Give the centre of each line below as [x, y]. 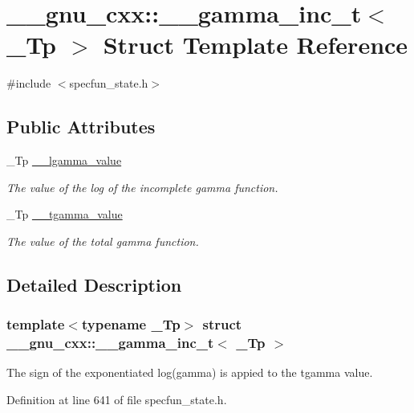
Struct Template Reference [256, 45]
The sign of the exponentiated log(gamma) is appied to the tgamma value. [190, 372]
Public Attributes [81, 127]
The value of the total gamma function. [103, 241]
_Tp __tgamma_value [65, 214]
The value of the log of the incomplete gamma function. [142, 187]
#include [29, 83]
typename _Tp [131, 324]
